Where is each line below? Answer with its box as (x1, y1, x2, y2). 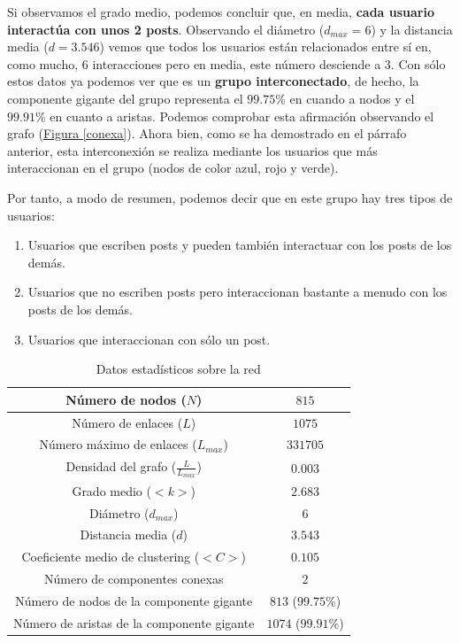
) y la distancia (371, 19, 453, 38)
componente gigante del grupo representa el (7, 89, 243, 107)
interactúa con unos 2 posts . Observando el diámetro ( (7, 19, 325, 38)
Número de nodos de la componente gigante (15, 591, 253, 609)
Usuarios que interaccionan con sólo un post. (27, 329, 271, 348)
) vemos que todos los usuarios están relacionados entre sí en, (99, 37, 432, 56)
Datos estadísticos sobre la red (96, 360, 261, 378)
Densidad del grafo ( (65, 457, 177, 476)
